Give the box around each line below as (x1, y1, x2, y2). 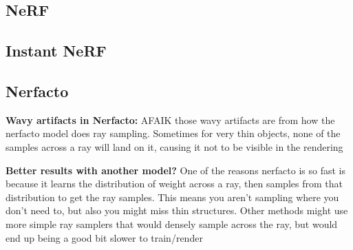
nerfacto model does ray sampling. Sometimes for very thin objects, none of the (6, 126, 341, 140)
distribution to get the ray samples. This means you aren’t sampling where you (6, 189, 339, 204)
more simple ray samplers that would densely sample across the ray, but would (6, 216, 338, 231)
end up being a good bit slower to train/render (6, 230, 203, 244)
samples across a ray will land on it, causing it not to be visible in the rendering (6, 139, 343, 154)
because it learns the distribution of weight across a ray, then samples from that (6, 176, 343, 191)
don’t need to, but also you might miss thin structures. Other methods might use (6, 203, 348, 218)
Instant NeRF (6, 40, 107, 61)
